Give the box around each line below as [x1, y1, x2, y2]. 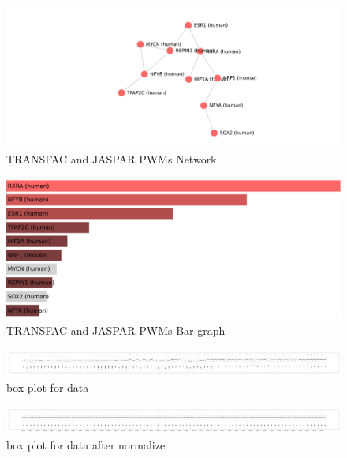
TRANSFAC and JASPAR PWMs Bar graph [6, 321, 226, 338]
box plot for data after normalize [6, 437, 166, 453]
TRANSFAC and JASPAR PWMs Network [6, 150, 217, 167]
